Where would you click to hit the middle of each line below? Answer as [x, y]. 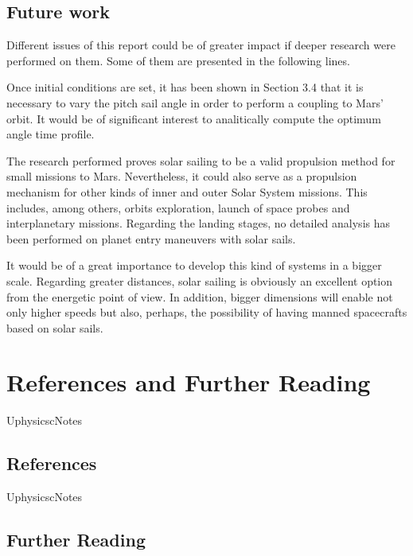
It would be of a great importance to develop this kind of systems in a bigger [194, 265]
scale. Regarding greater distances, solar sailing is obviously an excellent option [200, 280]
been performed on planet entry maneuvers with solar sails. [151, 238]
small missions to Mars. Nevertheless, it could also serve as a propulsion [182, 176]
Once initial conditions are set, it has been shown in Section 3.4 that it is [185, 87]
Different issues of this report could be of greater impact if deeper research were [201, 45]
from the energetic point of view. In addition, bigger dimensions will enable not [200, 296]
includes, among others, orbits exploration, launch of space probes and [178, 207]
